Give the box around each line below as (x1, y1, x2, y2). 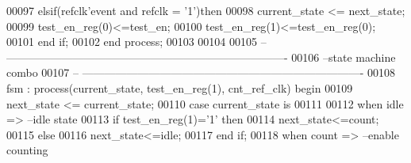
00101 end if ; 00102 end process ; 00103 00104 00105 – (6, 33, 267, 50)
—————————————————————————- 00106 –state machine (6, 48, 396, 65)
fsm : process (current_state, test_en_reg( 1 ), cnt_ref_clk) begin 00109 (6, 79, 353, 96)
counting (6, 142, 48, 158)
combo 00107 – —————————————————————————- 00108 (6, 64, 395, 81)
